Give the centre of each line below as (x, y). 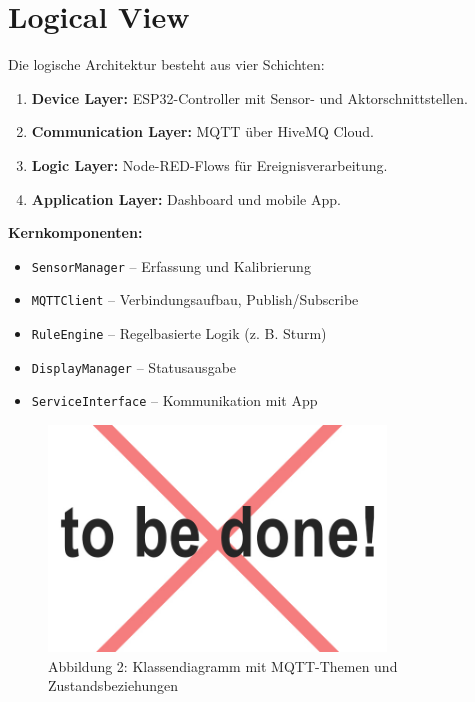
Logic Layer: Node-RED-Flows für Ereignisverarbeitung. (209, 164)
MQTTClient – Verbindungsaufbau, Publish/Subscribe (195, 299)
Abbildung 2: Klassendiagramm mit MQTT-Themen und (223, 665)
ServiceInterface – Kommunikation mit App (174, 400)
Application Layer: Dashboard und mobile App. (186, 198)
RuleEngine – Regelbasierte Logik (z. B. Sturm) (179, 333)
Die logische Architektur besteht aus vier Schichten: (166, 64)
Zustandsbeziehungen (113, 685)
